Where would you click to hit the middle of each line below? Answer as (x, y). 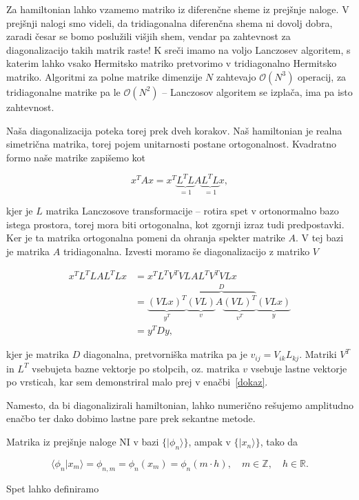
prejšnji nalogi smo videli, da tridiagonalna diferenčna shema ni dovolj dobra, (170, 22)
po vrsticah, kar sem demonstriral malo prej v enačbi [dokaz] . (137, 382)
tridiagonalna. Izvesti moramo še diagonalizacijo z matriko (186, 251)
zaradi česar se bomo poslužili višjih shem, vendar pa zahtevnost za (148, 36)
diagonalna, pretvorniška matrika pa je (165, 354)
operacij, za (322, 76)
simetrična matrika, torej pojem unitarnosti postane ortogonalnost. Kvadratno (171, 144)
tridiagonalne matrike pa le (63, 91)
